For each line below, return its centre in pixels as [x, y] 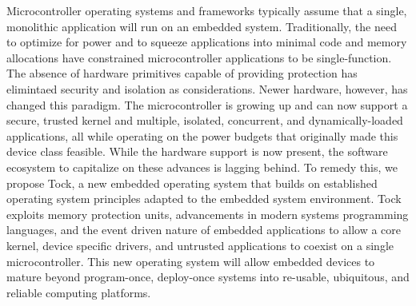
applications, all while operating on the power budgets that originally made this [202, 135]
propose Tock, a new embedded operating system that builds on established [192, 183]
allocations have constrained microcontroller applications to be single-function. [199, 57]
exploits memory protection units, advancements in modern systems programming [208, 214]
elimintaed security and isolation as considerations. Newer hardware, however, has [207, 88]
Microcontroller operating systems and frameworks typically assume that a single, [207, 10]
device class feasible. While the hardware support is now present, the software [197, 151]
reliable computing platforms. [79, 292]
